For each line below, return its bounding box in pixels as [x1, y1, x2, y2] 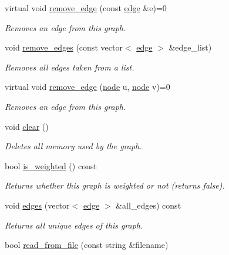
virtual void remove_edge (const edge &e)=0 [5, 2, 167, 14]
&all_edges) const [116, 199, 181, 211]
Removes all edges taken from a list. [5, 61, 134, 73]
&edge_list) [169, 41, 212, 53]
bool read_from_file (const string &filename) [5, 239, 169, 251]
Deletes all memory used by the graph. [5, 140, 142, 152]
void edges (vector [5, 199, 70, 211]
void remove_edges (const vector [5, 41, 123, 53]
